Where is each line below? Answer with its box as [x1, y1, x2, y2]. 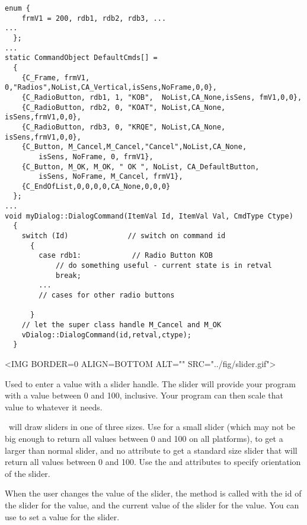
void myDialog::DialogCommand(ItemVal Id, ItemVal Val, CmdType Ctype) [5, 211, 293, 220]
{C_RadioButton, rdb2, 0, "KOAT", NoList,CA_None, [21, 103, 226, 112]
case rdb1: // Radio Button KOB [39, 251, 213, 260]
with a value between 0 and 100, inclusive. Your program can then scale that [5, 389, 284, 401]
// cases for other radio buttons [39, 291, 175, 300]
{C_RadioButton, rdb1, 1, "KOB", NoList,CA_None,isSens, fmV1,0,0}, [21, 93, 302, 102]
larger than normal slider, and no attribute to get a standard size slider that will [5, 444, 298, 456]
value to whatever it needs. [5, 400, 103, 413]
